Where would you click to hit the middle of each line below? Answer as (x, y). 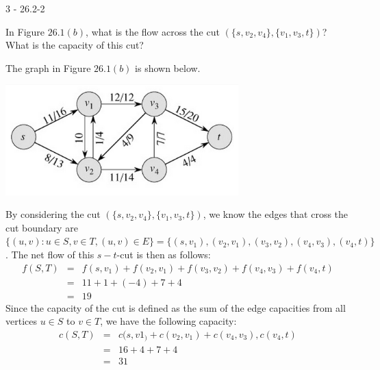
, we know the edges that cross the (276, 214)
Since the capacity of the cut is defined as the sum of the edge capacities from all (176, 307)
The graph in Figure (48, 67)
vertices (21, 321)
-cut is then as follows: (164, 254)
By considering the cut (53, 214)
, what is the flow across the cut (153, 31)
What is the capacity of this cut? (75, 45)
